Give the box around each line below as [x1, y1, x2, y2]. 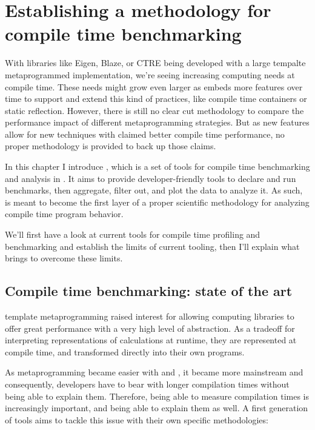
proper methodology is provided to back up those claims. [5, 139, 216, 152]
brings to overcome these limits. [5, 252, 123, 264]
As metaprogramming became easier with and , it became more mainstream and [5, 366, 303, 378]
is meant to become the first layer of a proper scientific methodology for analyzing [5, 195, 310, 208]
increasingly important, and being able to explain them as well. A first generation [5, 401, 308, 414]
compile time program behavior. [5, 207, 124, 220]
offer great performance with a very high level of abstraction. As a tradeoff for [5, 321, 295, 334]
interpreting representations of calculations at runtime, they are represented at [5, 334, 297, 346]
